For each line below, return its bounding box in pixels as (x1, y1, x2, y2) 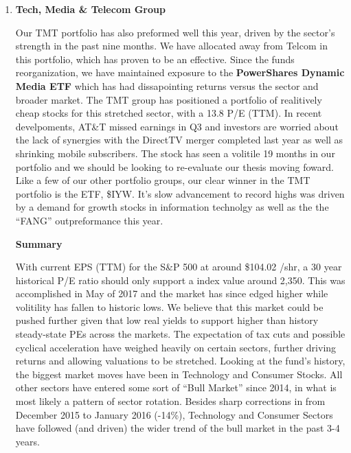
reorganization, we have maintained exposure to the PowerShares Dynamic (15, 65, 345, 80)
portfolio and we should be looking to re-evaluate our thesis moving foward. (15, 159, 334, 174)
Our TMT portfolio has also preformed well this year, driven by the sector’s (15, 25, 335, 39)
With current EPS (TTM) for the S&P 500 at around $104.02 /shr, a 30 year (15, 259, 342, 274)
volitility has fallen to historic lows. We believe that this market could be (15, 299, 324, 314)
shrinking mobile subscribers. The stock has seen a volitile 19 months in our (15, 146, 335, 160)
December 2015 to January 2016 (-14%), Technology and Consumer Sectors (15, 407, 333, 421)
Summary (15, 236, 63, 251)
